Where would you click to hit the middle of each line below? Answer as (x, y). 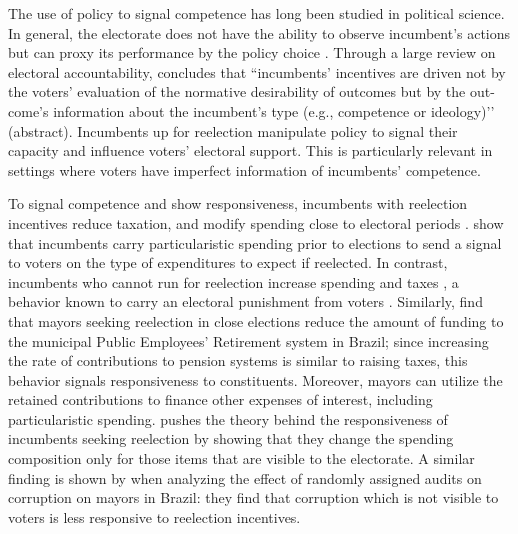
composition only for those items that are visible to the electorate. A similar (241, 458)
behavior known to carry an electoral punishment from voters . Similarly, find (245, 301)
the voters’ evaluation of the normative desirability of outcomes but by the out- (251, 91)
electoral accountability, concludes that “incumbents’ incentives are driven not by (257, 71)
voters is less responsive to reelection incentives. (154, 516)
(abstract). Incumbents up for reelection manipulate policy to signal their (233, 130)
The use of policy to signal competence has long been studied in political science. (256, 13)
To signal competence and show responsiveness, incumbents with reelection (238, 203)
